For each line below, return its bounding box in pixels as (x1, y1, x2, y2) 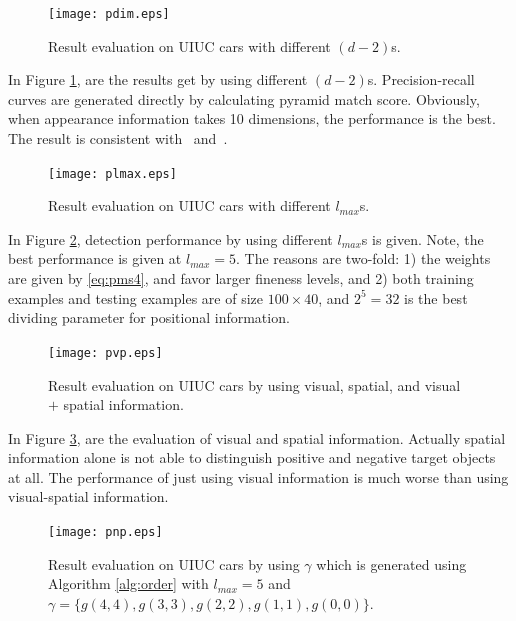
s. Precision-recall (367, 69, 475, 90)
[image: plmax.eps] (48, 166, 177, 181)
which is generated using (316, 553, 467, 574)
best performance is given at (8, 248, 182, 269)
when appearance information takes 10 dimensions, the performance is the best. (8, 108, 496, 129)
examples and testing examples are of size (8, 287, 264, 308)
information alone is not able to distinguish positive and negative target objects (8, 447, 496, 468)
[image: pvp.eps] (48, 345, 163, 360)
